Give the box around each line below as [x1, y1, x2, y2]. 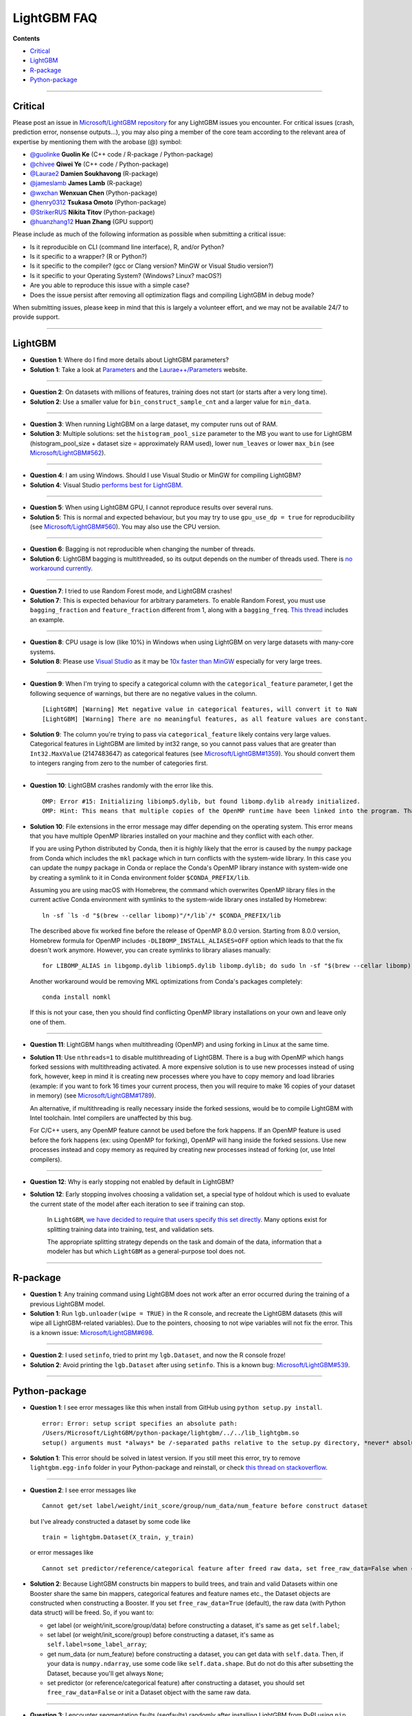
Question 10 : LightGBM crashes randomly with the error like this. [30, 781, 214, 789]
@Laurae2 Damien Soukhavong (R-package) [30, 169, 159, 178]
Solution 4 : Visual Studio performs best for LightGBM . [30, 480, 183, 489]
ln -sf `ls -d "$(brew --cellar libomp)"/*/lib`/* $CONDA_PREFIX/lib [42, 912, 282, 919]
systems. [30, 647, 56, 656]
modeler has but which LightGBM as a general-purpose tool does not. [47, 1247, 246, 1255]
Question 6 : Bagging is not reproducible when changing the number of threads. [30, 545, 255, 553]
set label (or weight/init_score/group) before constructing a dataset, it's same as [47, 1631, 275, 1639]
